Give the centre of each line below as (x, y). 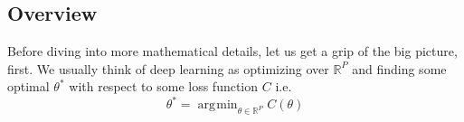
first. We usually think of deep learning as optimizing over (168, 68)
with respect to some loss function (164, 86)
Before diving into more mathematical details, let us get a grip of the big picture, (232, 51)
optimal (28, 86)
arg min (218, 105)
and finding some (399, 68)
